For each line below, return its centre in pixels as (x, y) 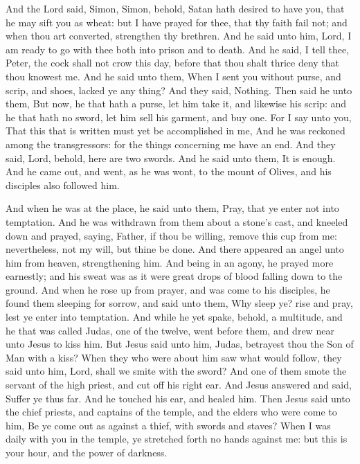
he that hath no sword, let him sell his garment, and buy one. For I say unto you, (179, 117)
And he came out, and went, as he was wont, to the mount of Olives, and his (169, 171)
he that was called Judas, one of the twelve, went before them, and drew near (170, 330)
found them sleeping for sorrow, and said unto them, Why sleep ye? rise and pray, (179, 303)
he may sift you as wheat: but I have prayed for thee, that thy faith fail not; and (177, 22)
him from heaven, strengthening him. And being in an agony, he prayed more (170, 262)
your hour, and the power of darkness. (87, 452)
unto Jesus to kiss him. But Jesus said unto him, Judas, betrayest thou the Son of (180, 344)
